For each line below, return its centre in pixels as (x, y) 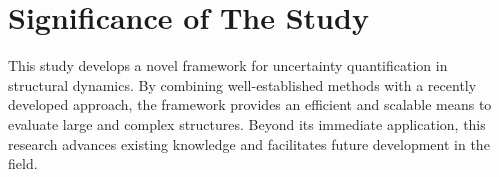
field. (23, 163)
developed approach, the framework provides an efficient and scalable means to (250, 104)
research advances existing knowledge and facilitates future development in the (249, 143)
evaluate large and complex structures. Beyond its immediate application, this (247, 123)
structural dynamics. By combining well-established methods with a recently (242, 84)
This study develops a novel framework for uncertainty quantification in (228, 65)
